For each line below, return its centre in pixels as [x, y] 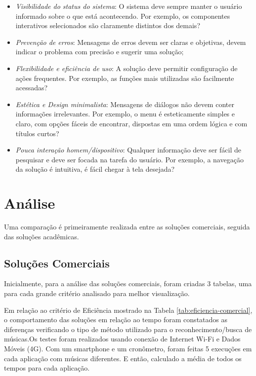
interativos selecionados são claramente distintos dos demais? [108, 25]
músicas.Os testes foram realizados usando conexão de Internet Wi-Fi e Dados [122, 339]
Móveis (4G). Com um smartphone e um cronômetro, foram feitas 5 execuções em [128, 348]
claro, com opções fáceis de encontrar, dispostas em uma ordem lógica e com [131, 123]
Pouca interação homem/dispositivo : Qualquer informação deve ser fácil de [128, 150]
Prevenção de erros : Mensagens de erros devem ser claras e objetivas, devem [131, 42]
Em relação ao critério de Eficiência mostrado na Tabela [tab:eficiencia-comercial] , [128, 310]
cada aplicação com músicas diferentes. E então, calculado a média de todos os [123, 358]
